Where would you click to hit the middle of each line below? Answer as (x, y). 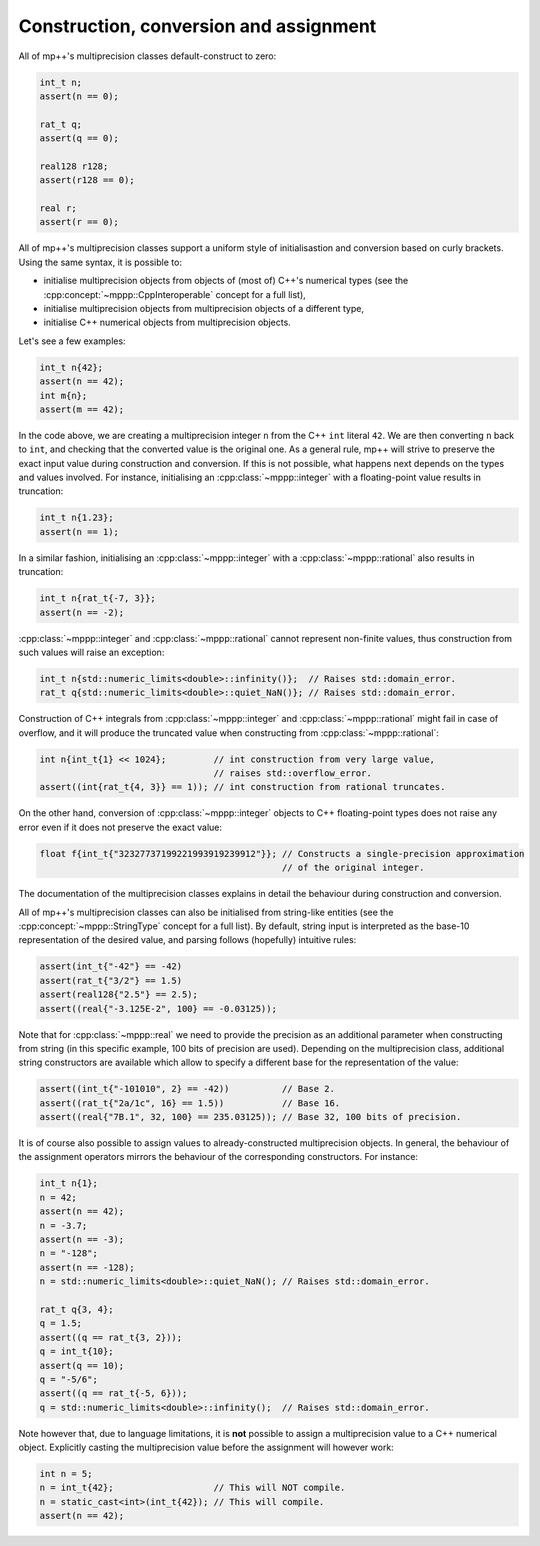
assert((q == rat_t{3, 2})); (111, 1337)
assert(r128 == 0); (87, 180)
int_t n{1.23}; (76, 518)
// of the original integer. (353, 868)
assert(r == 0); (79, 222)
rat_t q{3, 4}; (76, 1309)
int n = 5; (66, 1474)
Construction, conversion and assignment (197, 26)
